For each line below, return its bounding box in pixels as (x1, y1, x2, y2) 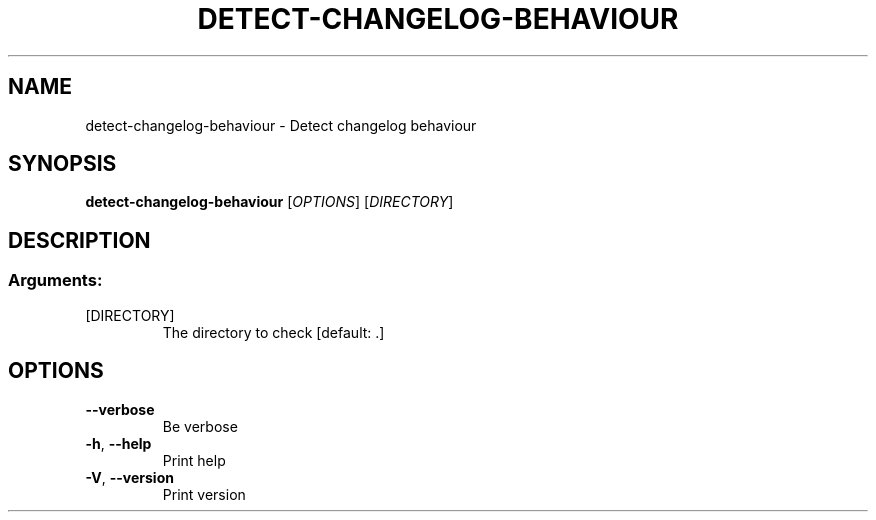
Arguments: (8, 270, 103, 291)
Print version (162, 485, 246, 503)
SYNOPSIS (8, 151, 117, 177)
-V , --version (85, 468, 174, 486)
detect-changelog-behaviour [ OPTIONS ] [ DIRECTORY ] (85, 193, 454, 211)
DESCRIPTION (8, 227, 151, 253)
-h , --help (85, 434, 152, 452)
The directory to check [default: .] (162, 323, 385, 341)
